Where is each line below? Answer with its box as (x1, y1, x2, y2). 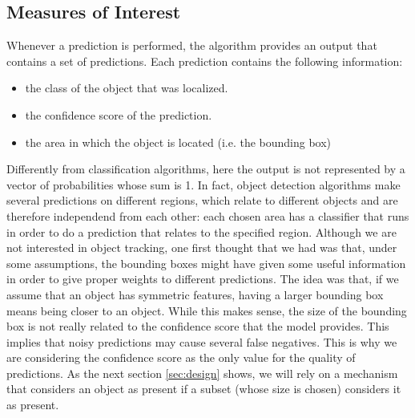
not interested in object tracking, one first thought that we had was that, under (6, 239, 397, 256)
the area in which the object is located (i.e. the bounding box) (25, 133, 332, 150)
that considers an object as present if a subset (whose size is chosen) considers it (6, 380, 401, 397)
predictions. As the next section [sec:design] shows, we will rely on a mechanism (6, 364, 398, 381)
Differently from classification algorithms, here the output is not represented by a (6, 160, 405, 177)
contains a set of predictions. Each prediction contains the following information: (6, 52, 403, 69)
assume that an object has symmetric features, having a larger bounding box (6, 286, 384, 302)
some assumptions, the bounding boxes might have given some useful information (6, 254, 406, 271)
